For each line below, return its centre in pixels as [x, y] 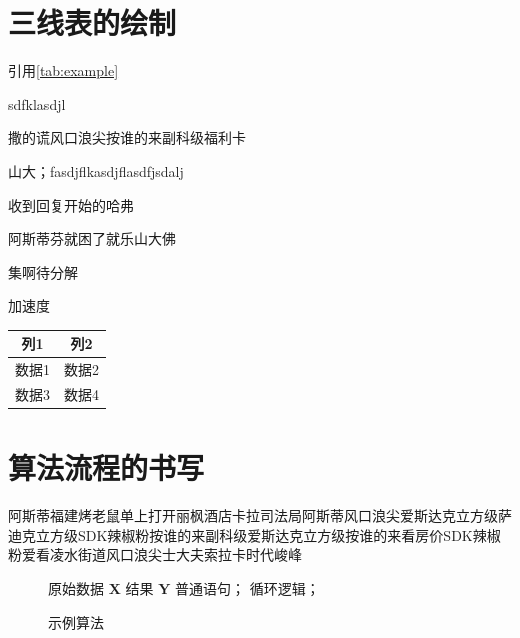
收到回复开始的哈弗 [71, 204]
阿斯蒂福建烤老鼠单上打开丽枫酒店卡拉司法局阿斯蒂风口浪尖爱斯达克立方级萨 [260, 515]
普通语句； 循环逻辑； [247, 588]
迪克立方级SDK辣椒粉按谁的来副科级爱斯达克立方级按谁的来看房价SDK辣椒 [254, 534]
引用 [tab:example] [63, 70]
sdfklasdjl [37, 103]
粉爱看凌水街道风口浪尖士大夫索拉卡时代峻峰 [155, 554]
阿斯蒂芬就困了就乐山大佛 [92, 238]
